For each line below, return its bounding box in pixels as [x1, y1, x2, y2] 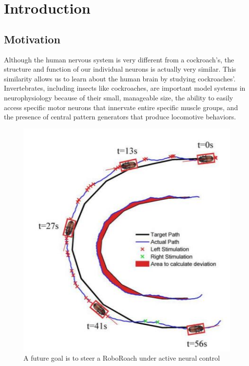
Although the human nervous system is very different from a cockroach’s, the [4, 54, 234, 64]
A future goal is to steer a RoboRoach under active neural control [23, 353, 220, 363]
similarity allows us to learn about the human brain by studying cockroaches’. [4, 73, 236, 83]
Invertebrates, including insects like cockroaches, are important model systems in [4, 83, 246, 93]
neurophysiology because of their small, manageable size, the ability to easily [4, 92, 233, 102]
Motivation [4, 31, 60, 46]
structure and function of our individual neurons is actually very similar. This [4, 64, 236, 74]
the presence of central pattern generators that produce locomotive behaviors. [4, 112, 236, 122]
